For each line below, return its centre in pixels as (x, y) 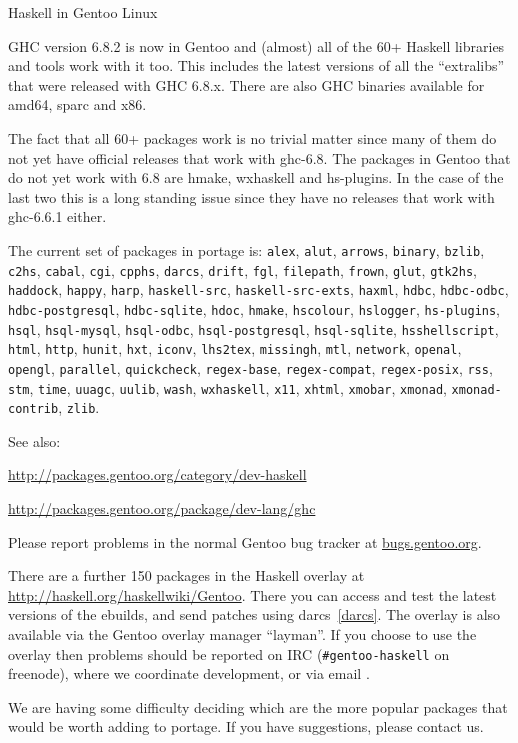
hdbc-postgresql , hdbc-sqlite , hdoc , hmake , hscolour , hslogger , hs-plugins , (254, 308)
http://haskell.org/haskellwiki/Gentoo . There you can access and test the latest (252, 594)
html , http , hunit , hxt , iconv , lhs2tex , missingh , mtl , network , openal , (235, 348)
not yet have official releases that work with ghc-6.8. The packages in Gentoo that (259, 157)
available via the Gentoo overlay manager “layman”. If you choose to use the (242, 634)
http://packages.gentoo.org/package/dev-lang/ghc (162, 508)
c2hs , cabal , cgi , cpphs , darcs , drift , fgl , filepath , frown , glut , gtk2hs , (242, 269)
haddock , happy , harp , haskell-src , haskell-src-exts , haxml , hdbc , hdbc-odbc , (258, 289)
